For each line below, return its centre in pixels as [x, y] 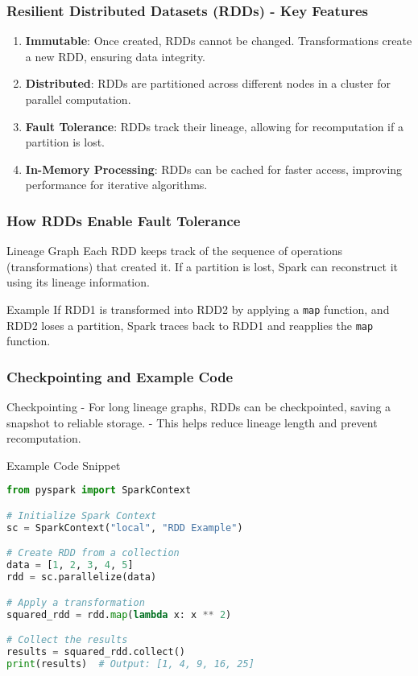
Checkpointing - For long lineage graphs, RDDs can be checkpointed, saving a [199, 407]
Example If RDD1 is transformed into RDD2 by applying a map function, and [198, 309]
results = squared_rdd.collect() [96, 651]
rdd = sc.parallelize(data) [82, 577]
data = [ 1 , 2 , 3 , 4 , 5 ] [70, 565]
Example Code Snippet [64, 465]
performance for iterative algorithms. [116, 185]
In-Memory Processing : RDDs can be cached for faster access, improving [214, 169]
